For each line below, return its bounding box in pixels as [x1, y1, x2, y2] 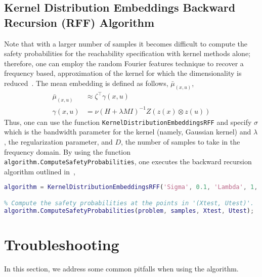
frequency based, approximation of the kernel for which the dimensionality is [4, 68, 242, 78]
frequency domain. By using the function [4, 146, 131, 157]
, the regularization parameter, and [4, 136, 113, 147]
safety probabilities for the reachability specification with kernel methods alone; [4, 48, 250, 59]
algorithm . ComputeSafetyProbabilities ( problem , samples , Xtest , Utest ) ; [4, 207, 254, 214]
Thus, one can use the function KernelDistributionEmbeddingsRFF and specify [4, 116, 252, 127]
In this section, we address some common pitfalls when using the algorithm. [4, 263, 239, 273]
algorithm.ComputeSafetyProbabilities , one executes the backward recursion [4, 156, 252, 167]
